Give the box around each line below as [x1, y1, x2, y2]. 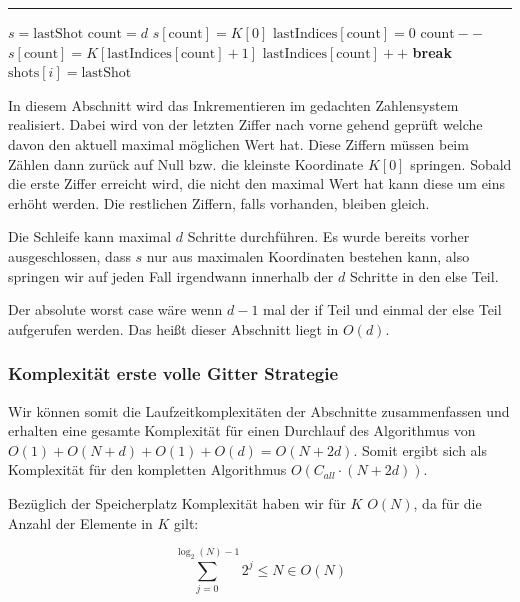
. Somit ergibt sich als [353, 439, 487, 460]
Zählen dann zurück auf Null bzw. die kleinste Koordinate [8, 153, 364, 174]
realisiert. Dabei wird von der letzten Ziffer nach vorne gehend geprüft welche [8, 114, 483, 135]
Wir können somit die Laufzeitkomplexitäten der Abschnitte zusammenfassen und [8, 400, 510, 421]
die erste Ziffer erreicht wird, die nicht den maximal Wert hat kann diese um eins [8, 173, 506, 194]
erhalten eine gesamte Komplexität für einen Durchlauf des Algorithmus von [8, 420, 476, 441]
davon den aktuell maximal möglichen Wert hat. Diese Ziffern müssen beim [8, 133, 469, 154]
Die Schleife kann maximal [8, 226, 172, 247]
